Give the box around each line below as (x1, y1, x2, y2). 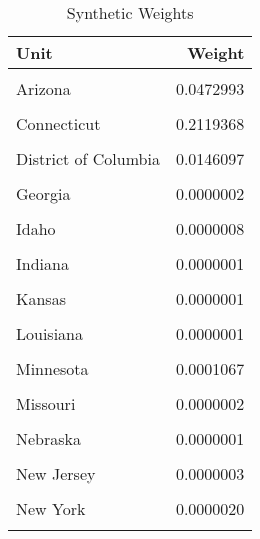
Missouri (16, 392, 76, 415)
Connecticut (16, 112, 101, 135)
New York (16, 497, 86, 520)
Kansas (16, 287, 66, 310)
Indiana (16, 252, 69, 275)
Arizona (16, 77, 71, 100)
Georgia (16, 182, 71, 205)
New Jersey (16, 462, 96, 485)
